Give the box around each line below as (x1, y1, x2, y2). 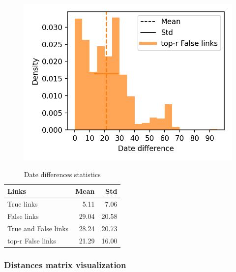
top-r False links (7, 235, 56, 245)
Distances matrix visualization (4, 258, 126, 271)
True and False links (7, 223, 69, 233)
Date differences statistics (24, 169, 101, 179)
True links (7, 199, 38, 209)
